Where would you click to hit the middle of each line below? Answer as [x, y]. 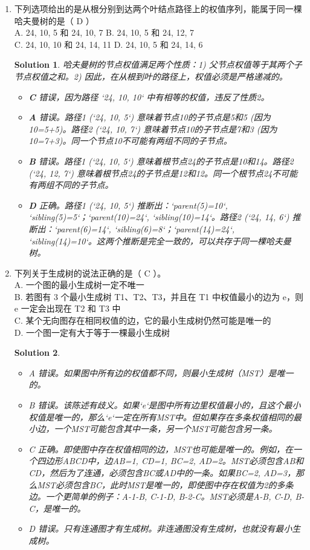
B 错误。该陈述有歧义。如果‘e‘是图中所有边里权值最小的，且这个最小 [165, 405]
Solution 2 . [37, 352]
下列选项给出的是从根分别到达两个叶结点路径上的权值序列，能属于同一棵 [158, 8]
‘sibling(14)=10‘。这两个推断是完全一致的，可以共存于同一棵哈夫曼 [160, 241]
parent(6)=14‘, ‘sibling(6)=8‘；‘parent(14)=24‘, [146, 228]
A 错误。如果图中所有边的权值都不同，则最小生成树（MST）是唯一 [161, 372]
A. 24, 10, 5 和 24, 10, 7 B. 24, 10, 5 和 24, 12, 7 [104, 32]
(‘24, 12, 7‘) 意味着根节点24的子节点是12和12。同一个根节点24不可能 [163, 173]
